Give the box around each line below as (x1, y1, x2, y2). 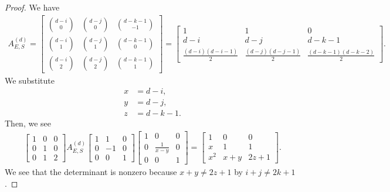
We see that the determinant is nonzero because (5, 166, 177, 178)
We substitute (5, 74, 55, 86)
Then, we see (5, 117, 51, 129)
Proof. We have (5, 1, 60, 13)
